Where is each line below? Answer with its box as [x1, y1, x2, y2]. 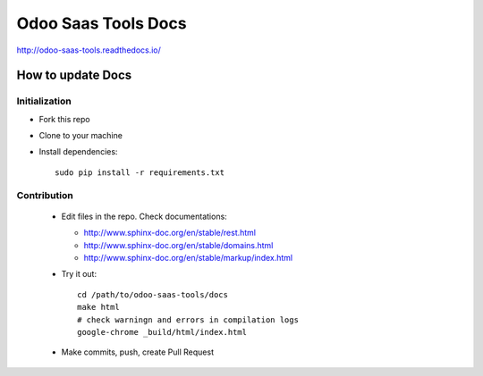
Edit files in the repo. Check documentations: [61, 211, 227, 221]
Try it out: [61, 269, 97, 280]
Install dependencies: [38, 146, 118, 157]
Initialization [16, 95, 72, 107]
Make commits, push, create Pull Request [61, 347, 215, 357]
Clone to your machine [38, 130, 123, 141]
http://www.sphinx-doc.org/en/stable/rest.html [83, 228, 257, 238]
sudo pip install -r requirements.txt [55, 167, 225, 178]
